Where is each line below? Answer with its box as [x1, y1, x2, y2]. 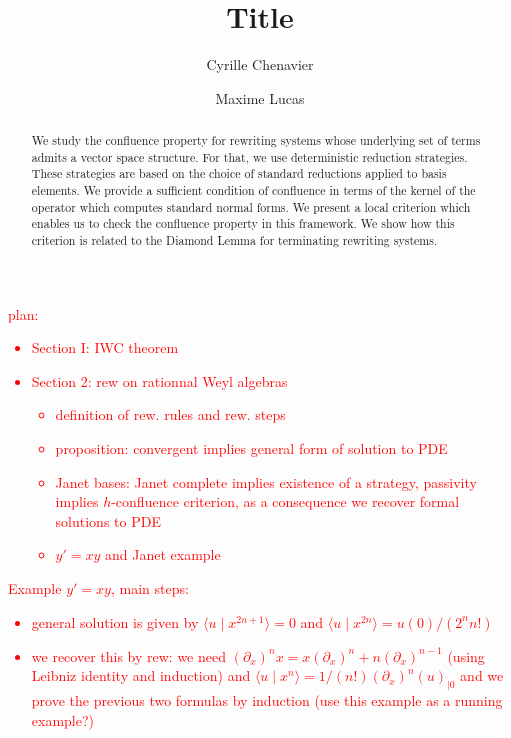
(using [447, 645, 485, 666]
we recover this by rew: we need [31, 645, 226, 666]
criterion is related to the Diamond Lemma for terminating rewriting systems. [31, 232, 438, 249]
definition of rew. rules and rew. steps [55, 404, 286, 425]
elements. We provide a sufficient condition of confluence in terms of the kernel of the [31, 182, 476, 199]
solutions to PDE [55, 510, 161, 531]
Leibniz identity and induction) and [31, 665, 251, 686]
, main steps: [110, 578, 189, 599]
